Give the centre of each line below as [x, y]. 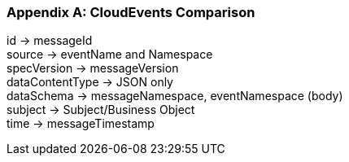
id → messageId [50, 41]
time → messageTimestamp [81, 124]
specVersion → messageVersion [93, 68]
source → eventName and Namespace [110, 55]
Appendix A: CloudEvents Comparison [131, 12]
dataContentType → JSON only [90, 82]
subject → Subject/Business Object [101, 110]
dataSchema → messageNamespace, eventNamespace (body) [175, 96]
